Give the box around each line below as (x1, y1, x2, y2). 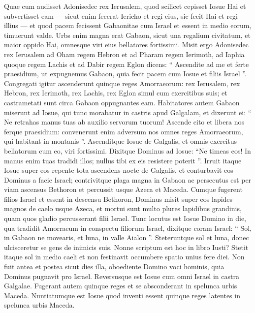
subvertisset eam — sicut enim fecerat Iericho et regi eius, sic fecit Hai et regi (4, 10, 238, 21)
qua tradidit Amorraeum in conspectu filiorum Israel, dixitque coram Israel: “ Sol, (4, 222, 252, 233)
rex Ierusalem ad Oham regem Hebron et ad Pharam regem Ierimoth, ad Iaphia (4, 49, 245, 59)
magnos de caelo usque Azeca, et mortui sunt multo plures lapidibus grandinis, (4, 203, 242, 214)
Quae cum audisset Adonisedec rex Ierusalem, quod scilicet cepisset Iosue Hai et (4, 1, 246, 11)
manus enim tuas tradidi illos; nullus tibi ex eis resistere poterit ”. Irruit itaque (4, 155, 242, 165)
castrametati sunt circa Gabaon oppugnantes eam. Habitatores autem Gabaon (4, 97, 240, 107)
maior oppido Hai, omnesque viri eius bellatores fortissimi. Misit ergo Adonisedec (4, 39, 249, 50)
